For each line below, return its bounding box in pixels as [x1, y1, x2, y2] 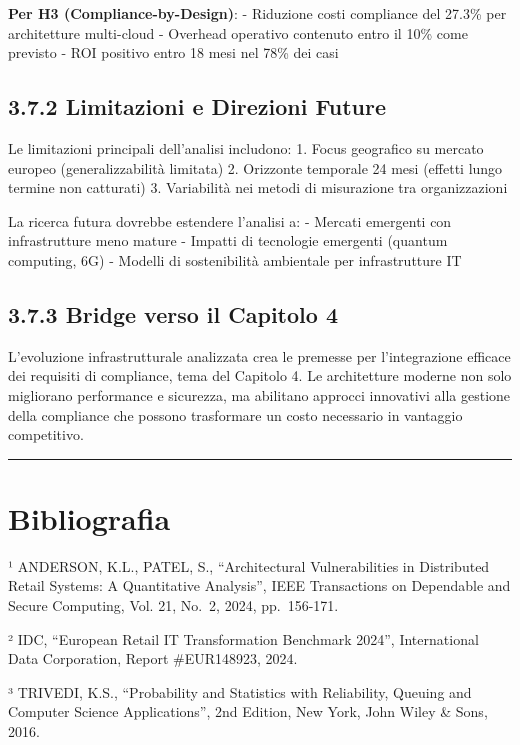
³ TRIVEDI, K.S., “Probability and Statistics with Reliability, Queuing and [8, 681, 472, 702]
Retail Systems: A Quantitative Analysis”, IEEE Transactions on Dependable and [8, 575, 511, 596]
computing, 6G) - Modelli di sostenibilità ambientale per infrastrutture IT [8, 249, 462, 270]
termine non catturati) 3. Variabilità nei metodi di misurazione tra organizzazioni [8, 177, 508, 198]
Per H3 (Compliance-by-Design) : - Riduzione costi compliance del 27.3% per [8, 3, 507, 23]
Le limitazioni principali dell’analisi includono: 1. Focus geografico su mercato [8, 137, 484, 158]
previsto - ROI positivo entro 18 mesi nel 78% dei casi [8, 42, 339, 63]
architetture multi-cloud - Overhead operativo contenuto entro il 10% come [8, 22, 468, 43]
